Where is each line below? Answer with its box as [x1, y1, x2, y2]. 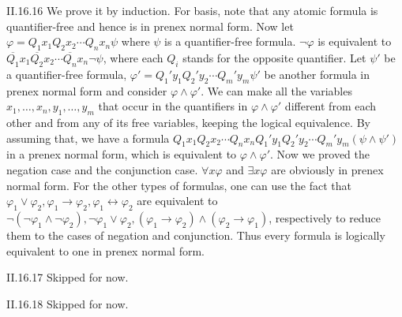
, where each [103, 49, 163, 65]
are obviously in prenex [271, 161, 384, 177]
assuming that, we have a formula [6, 129, 170, 146]
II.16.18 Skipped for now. [6, 295, 129, 311]
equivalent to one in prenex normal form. [6, 242, 205, 259]
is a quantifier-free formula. [164, 33, 296, 50]
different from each [284, 98, 377, 114]
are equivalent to [137, 192, 218, 209]
